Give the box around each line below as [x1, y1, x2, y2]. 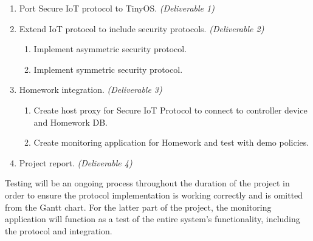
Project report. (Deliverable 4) [19, 156, 132, 169]
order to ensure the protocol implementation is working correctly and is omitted [5, 188, 303, 201]
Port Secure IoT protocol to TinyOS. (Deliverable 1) [19, 2, 215, 14]
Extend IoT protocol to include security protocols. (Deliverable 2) [19, 22, 264, 35]
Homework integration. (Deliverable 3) [19, 83, 162, 96]
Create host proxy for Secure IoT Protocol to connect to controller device [33, 103, 308, 116]
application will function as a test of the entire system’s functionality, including [5, 212, 300, 225]
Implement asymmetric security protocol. [33, 42, 187, 55]
